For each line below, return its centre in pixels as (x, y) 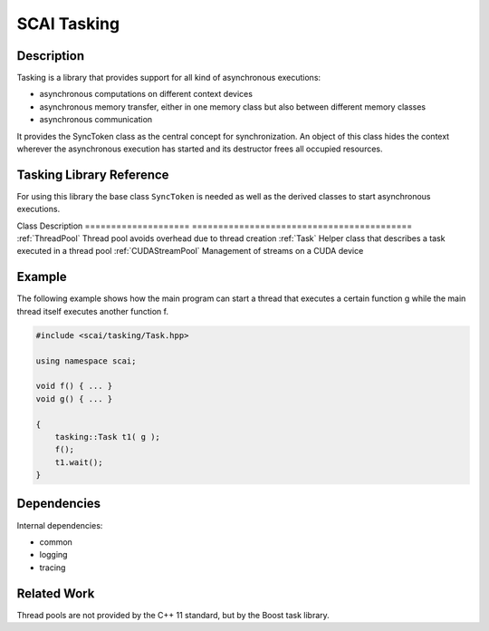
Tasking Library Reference (93, 175)
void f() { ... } (74, 386)
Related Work (56, 593)
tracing (53, 568)
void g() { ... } (74, 398)
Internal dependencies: (60, 525)
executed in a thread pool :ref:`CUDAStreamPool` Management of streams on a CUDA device (190, 251)
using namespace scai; (86, 361)
